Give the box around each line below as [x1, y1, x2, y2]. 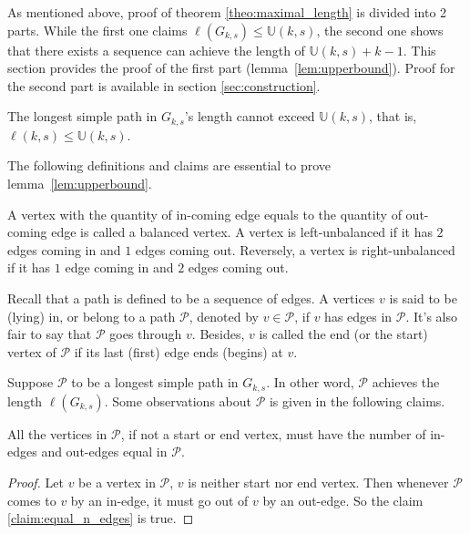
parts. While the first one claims [7, 20, 188, 39]
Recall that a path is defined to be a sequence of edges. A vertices [7, 288, 375, 307]
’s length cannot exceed [184, 107, 315, 126]
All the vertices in [7, 424, 107, 443]
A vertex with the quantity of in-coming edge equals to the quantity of [7, 204, 402, 223]
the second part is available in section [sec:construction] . [7, 76, 321, 95]
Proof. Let [7, 473, 64, 491]
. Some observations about [104, 391, 251, 410]
